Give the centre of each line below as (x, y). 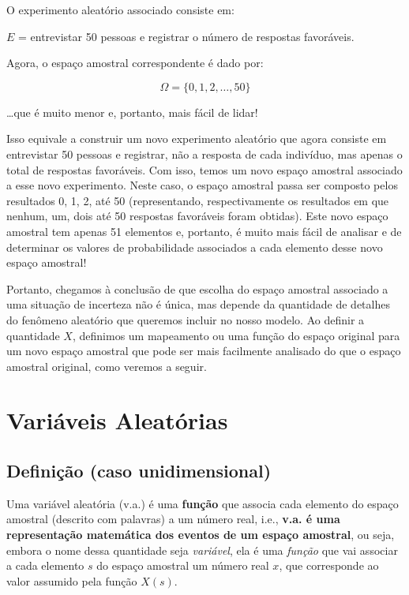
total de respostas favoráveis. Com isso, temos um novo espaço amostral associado (204, 169)
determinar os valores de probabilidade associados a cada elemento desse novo (195, 247)
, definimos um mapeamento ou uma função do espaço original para (236, 335)
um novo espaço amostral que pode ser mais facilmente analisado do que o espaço (204, 351)
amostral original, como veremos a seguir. (107, 366)
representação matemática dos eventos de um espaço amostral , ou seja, (201, 535)
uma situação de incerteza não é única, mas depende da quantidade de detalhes (198, 304)
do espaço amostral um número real (183, 565)
